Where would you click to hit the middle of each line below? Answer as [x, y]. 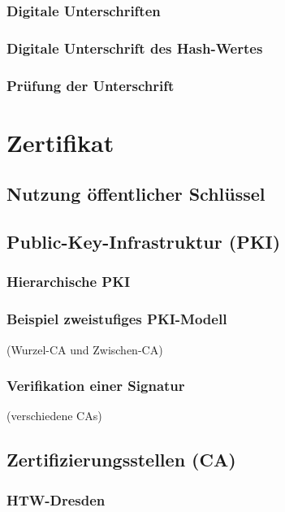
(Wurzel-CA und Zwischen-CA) [85, 349]
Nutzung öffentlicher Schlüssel [136, 194]
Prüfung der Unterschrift [91, 85]
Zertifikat [60, 142]
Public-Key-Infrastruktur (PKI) [144, 242]
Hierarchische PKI [69, 282]
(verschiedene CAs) [54, 416]
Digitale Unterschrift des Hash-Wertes [135, 48]
